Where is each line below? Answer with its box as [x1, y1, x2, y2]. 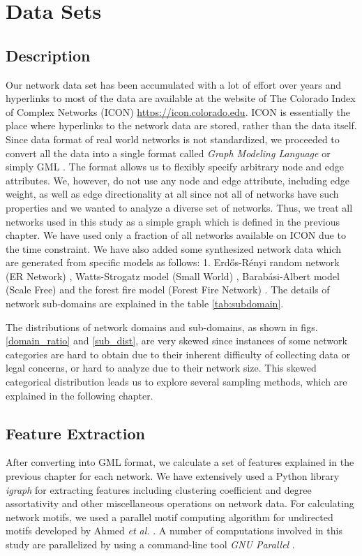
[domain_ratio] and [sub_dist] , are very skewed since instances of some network [6, 333, 347, 348]
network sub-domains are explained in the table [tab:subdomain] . [6, 296, 284, 311]
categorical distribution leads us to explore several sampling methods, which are [6, 374, 347, 389]
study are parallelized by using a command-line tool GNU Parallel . [6, 537, 295, 551]
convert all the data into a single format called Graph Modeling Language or [6, 145, 331, 160]
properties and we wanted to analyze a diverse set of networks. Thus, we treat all [6, 200, 353, 214]
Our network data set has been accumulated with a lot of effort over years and [6, 77, 342, 92]
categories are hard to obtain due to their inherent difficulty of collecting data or [6, 346, 351, 361]
